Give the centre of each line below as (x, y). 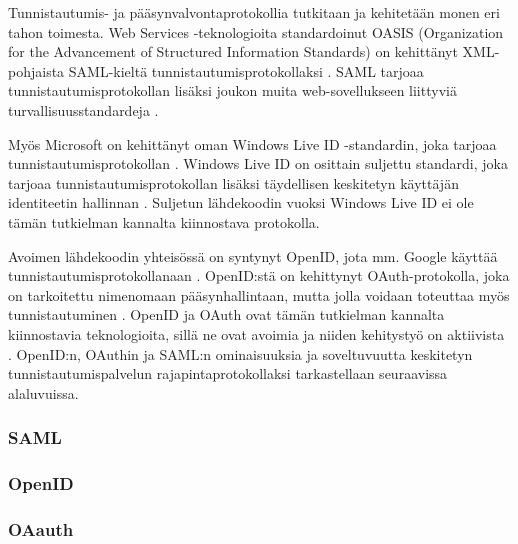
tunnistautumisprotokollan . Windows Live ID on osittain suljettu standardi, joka (258, 163)
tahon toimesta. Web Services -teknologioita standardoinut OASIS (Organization (256, 31)
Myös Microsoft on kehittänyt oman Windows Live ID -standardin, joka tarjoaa (252, 143)
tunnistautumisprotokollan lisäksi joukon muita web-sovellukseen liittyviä (232, 90)
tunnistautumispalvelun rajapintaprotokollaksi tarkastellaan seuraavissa (228, 373)
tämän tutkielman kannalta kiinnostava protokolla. (164, 221)
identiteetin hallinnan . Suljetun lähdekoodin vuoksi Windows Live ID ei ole (241, 202)
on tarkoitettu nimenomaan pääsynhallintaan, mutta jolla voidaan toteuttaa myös (259, 294)
